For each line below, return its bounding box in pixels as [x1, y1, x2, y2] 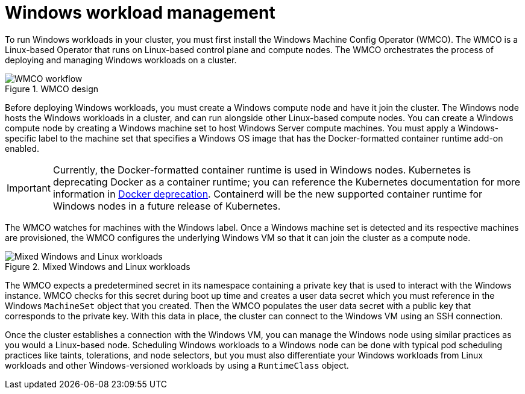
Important [7, 181, 51, 194]
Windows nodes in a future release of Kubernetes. [52, 199, 281, 212]
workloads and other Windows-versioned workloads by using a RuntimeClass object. [5, 360, 349, 371]
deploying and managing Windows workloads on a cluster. [5, 54, 237, 65]
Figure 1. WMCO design [5, 83, 99, 94]
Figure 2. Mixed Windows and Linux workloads [5, 261, 190, 272]
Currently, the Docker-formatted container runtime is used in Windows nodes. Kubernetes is [52, 163, 471, 176]
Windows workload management [5, 2, 275, 23]
